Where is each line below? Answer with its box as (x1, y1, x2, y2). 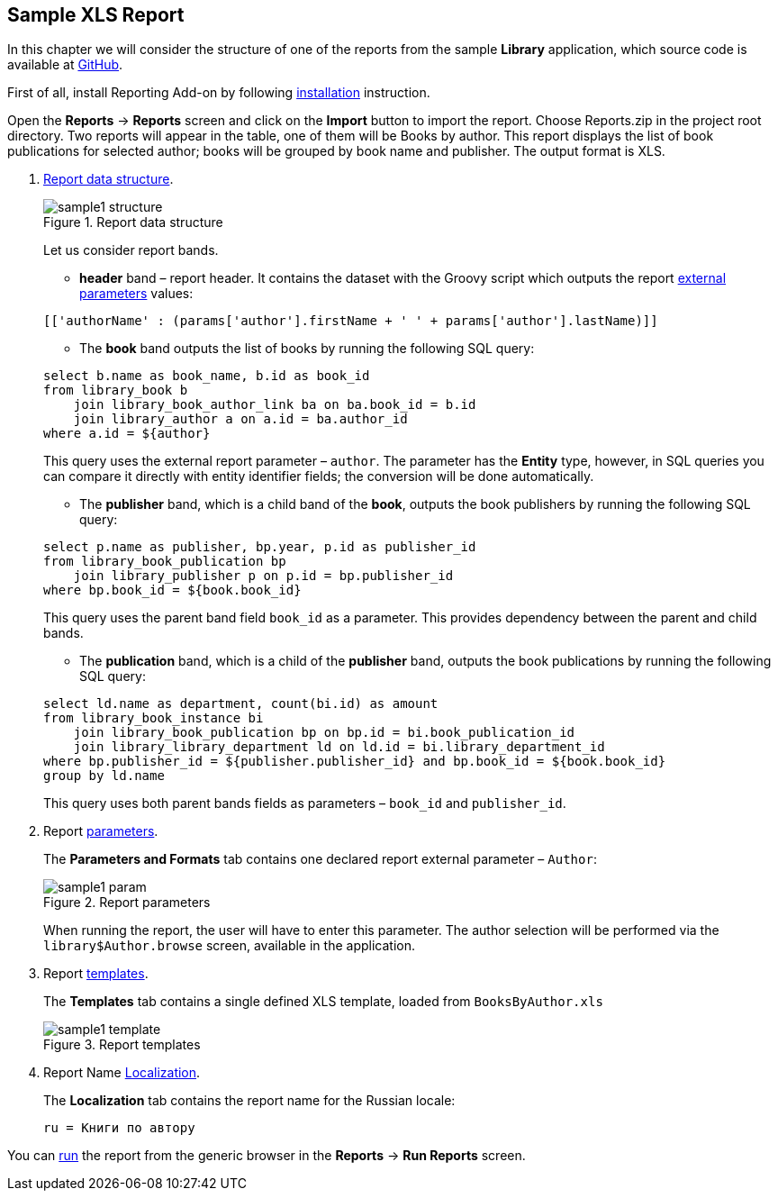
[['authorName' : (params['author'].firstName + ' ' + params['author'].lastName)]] (43, 313, 658, 329)
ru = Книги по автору (43, 1121, 195, 1136)
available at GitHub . (7, 57, 123, 73)
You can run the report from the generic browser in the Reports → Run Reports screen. (7, 1148, 526, 1164)
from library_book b (43, 383, 188, 398)
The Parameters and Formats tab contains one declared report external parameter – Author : (43, 851, 597, 867)
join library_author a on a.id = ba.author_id (73, 412, 408, 427)
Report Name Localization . (43, 1065, 201, 1081)
